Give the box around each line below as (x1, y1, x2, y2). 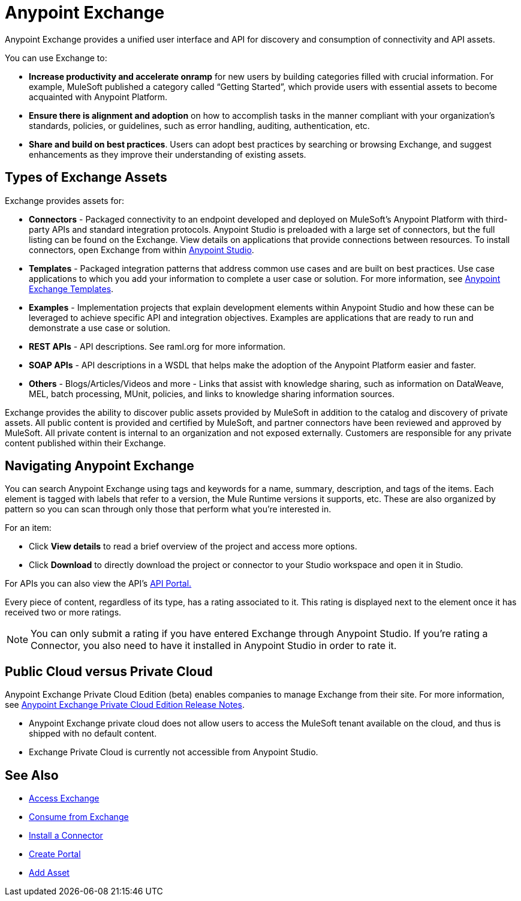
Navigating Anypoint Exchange (5, 458, 194, 474)
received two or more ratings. (5, 607, 122, 618)
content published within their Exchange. (5, 437, 166, 448)
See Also (5, 767, 59, 783)
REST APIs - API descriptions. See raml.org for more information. (29, 341, 286, 352)
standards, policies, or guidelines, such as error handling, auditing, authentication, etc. (29, 120, 370, 131)
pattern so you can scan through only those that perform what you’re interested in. (5, 504, 332, 515)
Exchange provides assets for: (5, 195, 124, 206)
